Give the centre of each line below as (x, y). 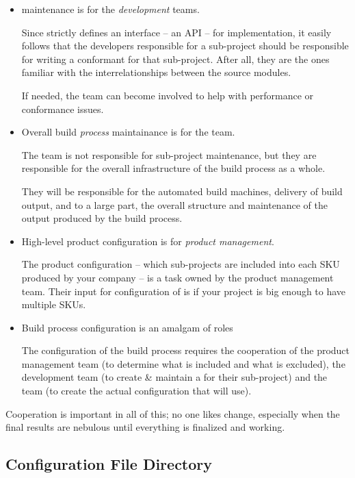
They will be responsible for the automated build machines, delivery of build (182, 191)
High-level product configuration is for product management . (148, 241)
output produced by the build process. (102, 218)
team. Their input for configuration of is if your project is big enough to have (184, 291)
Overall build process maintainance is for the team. (128, 132)
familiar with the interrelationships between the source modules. (156, 72)
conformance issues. (63, 109)
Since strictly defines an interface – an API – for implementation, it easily (176, 32)
